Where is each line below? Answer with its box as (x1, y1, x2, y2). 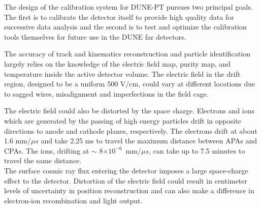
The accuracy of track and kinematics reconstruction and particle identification (4, 48, 250, 59)
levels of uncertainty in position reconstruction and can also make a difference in (4, 185, 254, 196)
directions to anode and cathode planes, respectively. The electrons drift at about (4, 125, 257, 136)
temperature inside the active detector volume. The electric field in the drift (4, 68, 241, 79)
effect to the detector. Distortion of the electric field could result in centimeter (4, 175, 247, 186)
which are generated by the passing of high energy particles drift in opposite (4, 115, 241, 126)
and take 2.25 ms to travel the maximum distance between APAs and (41, 135, 257, 146)
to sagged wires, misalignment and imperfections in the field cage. (4, 88, 209, 99)
